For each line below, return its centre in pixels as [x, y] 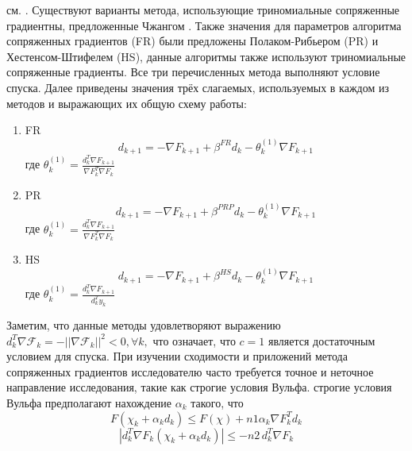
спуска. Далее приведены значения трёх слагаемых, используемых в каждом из [198, 87]
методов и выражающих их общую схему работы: [127, 103]
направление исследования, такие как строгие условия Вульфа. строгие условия [199, 387]
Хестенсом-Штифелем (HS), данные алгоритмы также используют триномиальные [206, 56]
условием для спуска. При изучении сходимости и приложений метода [177, 356]
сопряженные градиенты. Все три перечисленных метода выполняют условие [193, 72]
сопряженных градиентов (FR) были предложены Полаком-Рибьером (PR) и [193, 41]
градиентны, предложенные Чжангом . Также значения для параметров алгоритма [204, 25]
